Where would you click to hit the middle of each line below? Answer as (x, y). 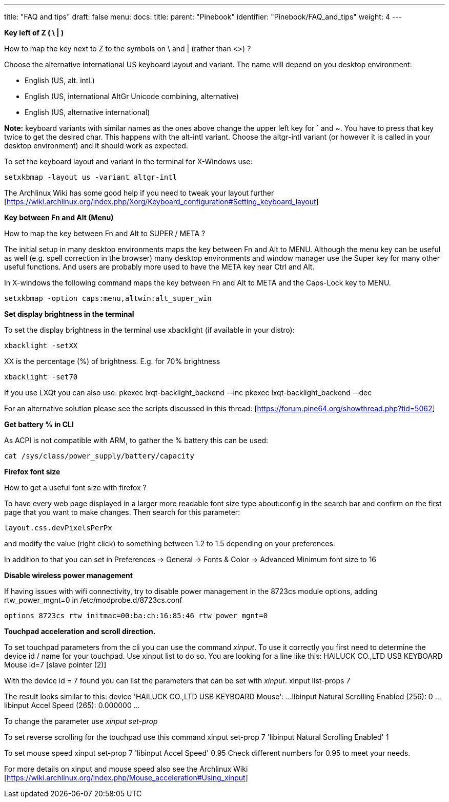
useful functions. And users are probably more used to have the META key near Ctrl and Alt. (159, 267)
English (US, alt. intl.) (60, 80)
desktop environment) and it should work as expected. (96, 146)
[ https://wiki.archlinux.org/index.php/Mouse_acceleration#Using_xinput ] (126, 778)
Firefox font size (32, 472)
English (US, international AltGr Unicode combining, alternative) (132, 96)
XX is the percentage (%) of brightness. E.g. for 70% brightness (112, 361)
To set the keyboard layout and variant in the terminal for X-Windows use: (128, 161)
